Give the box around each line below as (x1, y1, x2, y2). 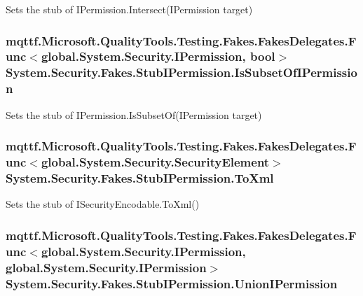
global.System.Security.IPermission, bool (41, 48, 275, 65)
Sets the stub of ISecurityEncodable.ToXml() (6, 197, 200, 211)
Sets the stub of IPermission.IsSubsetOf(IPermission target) (6, 107, 262, 122)
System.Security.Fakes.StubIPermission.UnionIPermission (6, 274, 338, 292)
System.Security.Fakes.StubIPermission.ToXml (6, 169, 274, 186)
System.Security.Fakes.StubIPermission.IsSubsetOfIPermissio (6, 64, 357, 81)
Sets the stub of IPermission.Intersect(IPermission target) (6, 2, 253, 16)
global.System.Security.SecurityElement (41, 153, 270, 171)
